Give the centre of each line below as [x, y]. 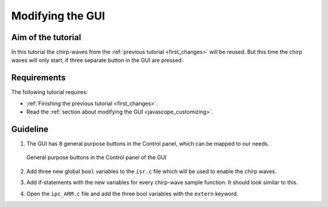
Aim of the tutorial [46, 37]
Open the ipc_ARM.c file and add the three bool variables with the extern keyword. [132, 194]
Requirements [39, 78]
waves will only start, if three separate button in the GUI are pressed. [97, 60]
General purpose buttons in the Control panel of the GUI [97, 157]
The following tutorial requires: [50, 92]
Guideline [30, 129]
